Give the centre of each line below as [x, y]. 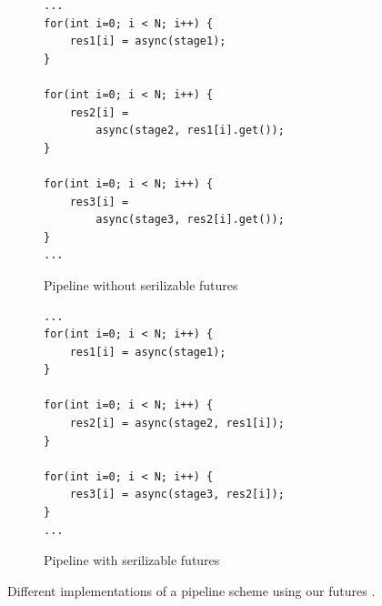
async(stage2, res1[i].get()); [190, 131]
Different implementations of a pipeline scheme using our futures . [191, 590]
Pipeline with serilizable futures [132, 560]
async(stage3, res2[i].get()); [190, 220]
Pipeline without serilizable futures [141, 284]
